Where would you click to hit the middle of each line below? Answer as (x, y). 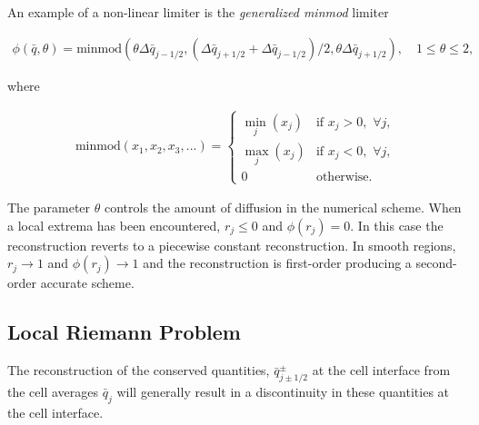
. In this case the (397, 225)
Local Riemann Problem (124, 332)
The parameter (49, 208)
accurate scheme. (87, 283)
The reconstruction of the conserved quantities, (139, 370)
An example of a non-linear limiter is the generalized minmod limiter (198, 12)
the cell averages (53, 392)
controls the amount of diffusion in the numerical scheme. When (283, 208)
